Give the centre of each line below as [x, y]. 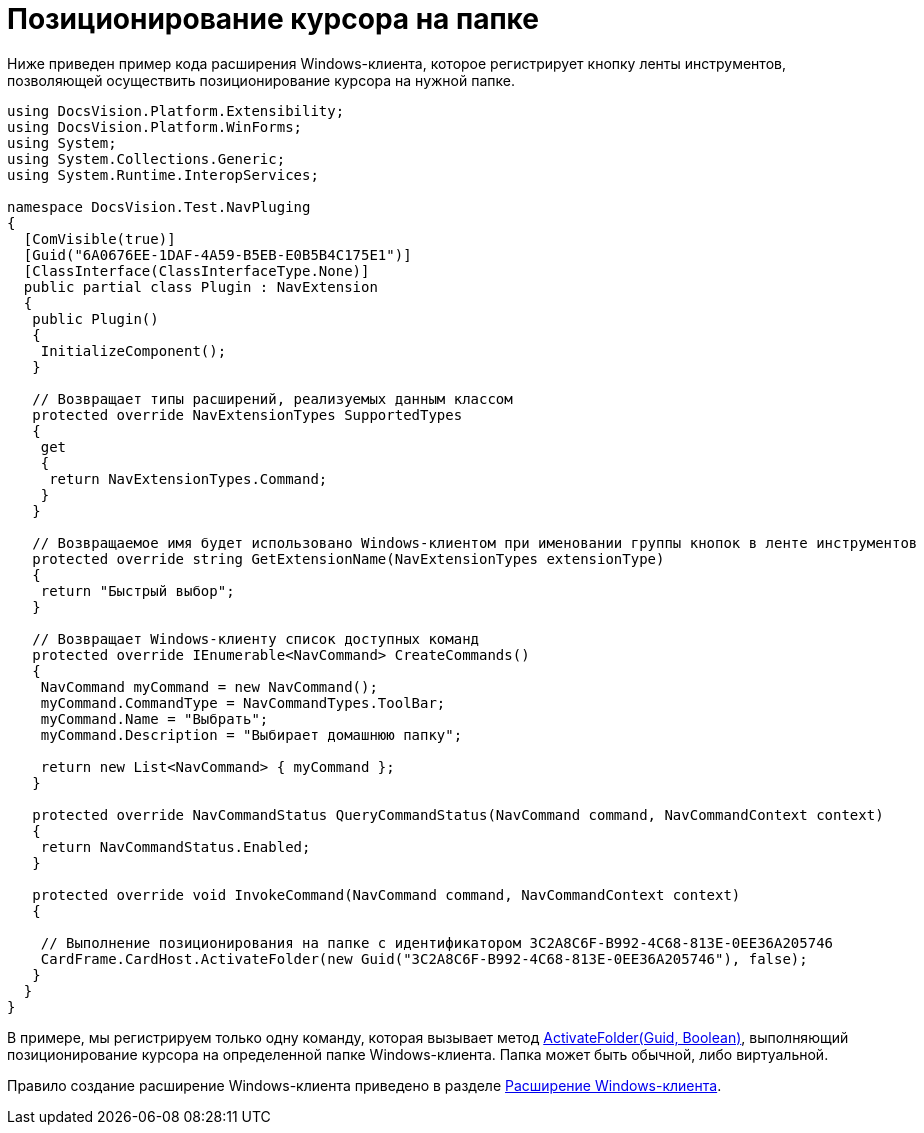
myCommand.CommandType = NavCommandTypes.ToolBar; [243, 702]
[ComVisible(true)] [99, 238]
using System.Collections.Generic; [146, 158]
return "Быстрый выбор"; [137, 590]
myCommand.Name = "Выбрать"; [154, 718]
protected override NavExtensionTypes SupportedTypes [247, 414]
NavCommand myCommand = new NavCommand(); [209, 686]
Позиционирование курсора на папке [273, 19]
